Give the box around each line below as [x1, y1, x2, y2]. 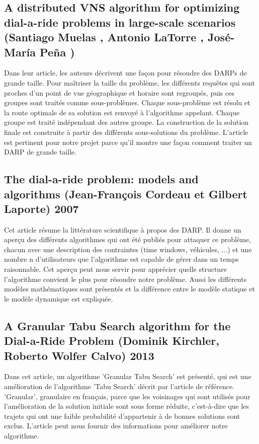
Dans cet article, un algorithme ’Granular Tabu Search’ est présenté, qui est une [4, 371, 251, 382]
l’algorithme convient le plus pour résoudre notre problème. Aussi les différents [4, 273, 247, 284]
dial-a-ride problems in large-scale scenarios [4, 14, 236, 30]
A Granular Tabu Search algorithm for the [4, 318, 231, 333]
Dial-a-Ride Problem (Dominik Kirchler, [4, 333, 219, 348]
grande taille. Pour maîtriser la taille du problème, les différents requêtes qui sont [4, 77, 255, 88]
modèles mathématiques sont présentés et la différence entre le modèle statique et [4, 283, 255, 294]
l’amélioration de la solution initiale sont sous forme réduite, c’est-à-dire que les [4, 401, 249, 411]
